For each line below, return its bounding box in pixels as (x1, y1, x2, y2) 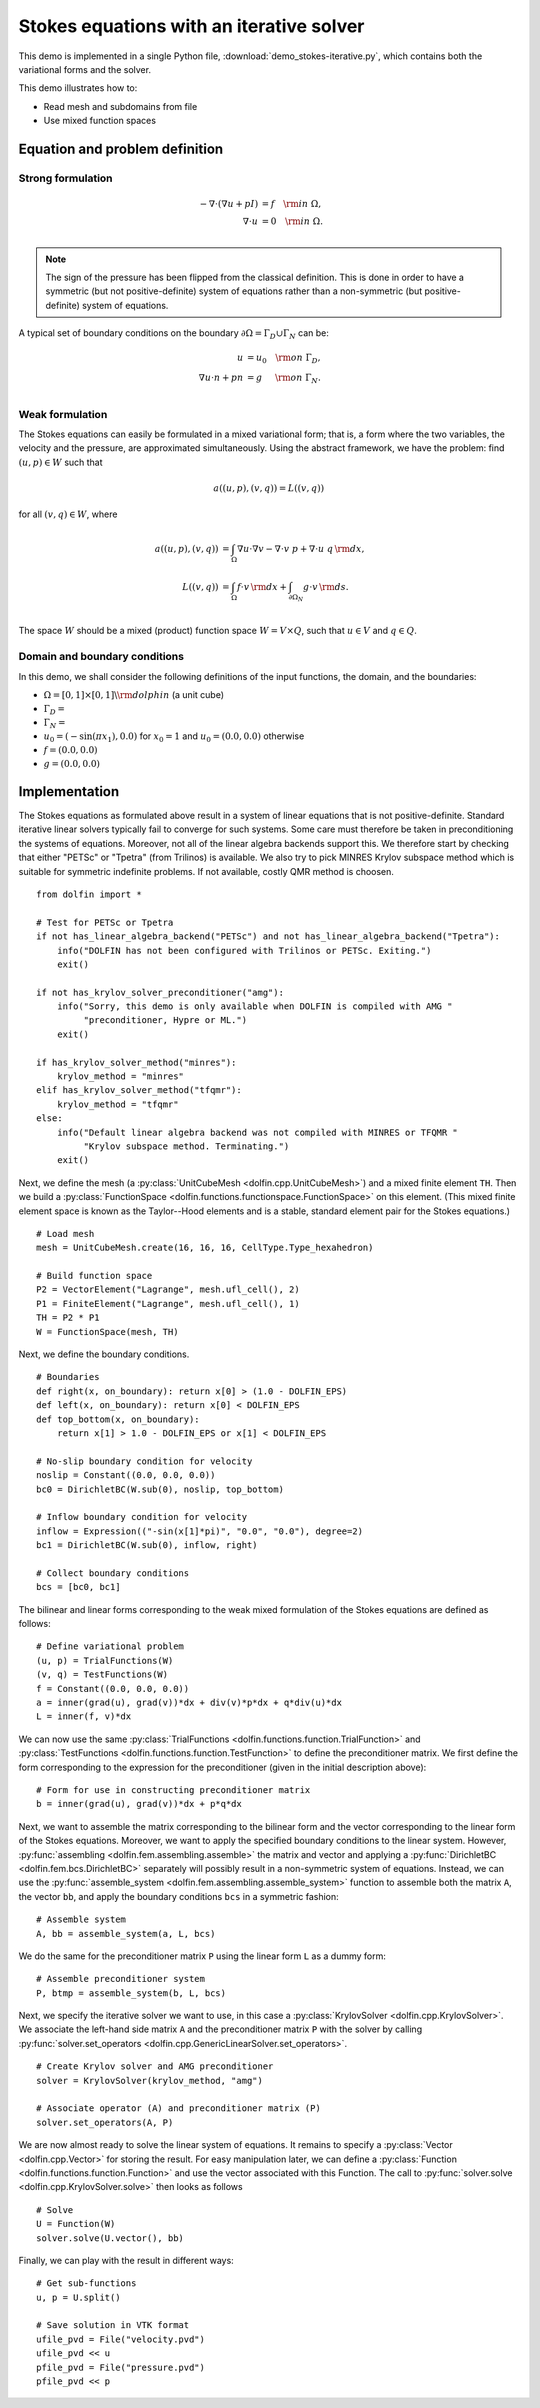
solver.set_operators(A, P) (36, 2116, 174, 2128)
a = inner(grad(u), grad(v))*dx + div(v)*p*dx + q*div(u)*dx (36, 1697, 342, 1709)
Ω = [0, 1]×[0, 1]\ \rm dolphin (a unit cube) (43, 689, 225, 700)
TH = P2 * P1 (36, 1312, 100, 1324)
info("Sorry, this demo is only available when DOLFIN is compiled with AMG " (56, 1001, 453, 1012)
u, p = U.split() (36, 2291, 121, 2303)
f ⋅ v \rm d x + (236, 581, 287, 592)
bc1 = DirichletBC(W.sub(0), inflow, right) (36, 1540, 259, 1551)
